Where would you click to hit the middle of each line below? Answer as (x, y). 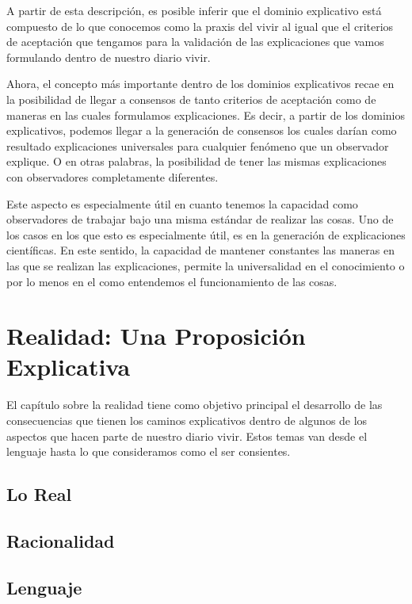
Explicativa (69, 367)
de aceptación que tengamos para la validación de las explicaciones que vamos (195, 42)
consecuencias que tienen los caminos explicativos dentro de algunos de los (187, 420)
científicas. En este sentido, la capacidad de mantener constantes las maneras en (200, 250)
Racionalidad (61, 540)
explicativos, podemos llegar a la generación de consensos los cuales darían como (202, 130)
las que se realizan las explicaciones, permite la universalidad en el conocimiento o (206, 265)
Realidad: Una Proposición (156, 336)
